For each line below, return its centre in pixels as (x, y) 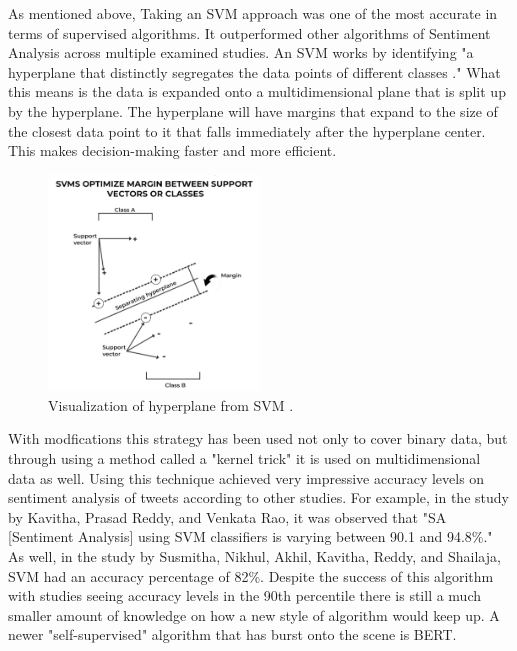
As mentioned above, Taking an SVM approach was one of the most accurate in (253, 13)
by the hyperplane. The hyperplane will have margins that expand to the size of (253, 110)
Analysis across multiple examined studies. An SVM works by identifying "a (241, 52)
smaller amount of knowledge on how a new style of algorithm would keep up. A (254, 614)
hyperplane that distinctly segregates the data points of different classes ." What (254, 71)
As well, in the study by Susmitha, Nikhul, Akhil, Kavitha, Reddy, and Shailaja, (254, 555)
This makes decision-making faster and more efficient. (172, 150)
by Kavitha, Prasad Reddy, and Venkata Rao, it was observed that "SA (227, 516)
